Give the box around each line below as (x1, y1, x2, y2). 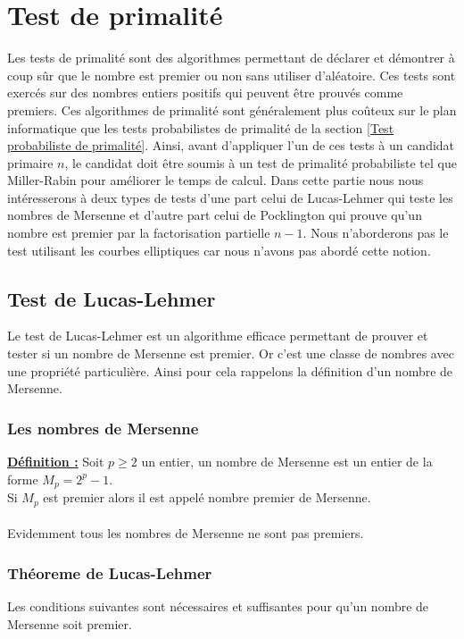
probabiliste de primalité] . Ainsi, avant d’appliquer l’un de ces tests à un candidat (7, 136, 455, 155)
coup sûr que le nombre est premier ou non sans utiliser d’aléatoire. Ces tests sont (7, 65, 456, 84)
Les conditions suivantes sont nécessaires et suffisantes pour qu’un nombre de (7, 596, 429, 615)
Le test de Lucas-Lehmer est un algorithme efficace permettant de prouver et (7, 326, 428, 345)
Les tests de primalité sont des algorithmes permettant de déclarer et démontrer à (7, 48, 455, 67)
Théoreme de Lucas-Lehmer (7, 561, 212, 584)
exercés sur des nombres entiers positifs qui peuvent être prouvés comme (7, 83, 403, 102)
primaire (7, 153, 54, 172)
